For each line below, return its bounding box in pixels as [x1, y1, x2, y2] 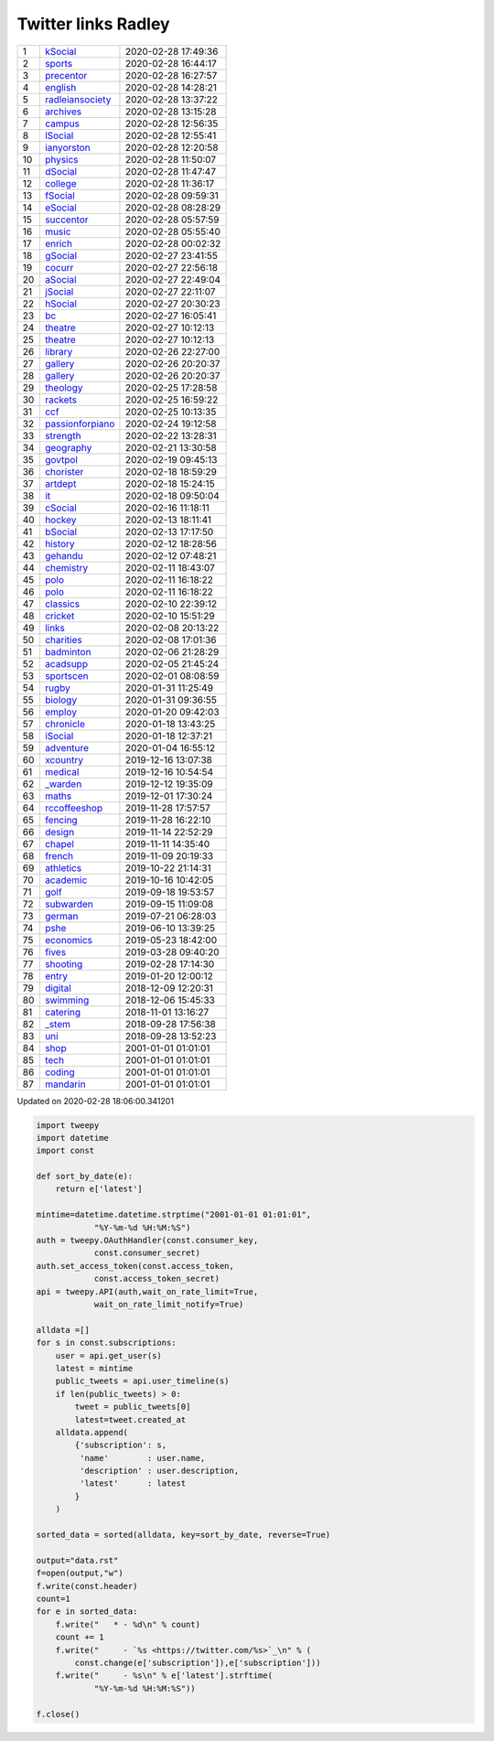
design [44, 825, 75, 838]
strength [44, 429, 81, 442]
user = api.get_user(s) [55, 1350, 162, 1360]
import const [36, 1145, 95, 1156]
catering [44, 1005, 81, 1018]
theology [44, 381, 83, 393]
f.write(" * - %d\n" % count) [55, 1619, 201, 1629]
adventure [44, 741, 89, 754]
